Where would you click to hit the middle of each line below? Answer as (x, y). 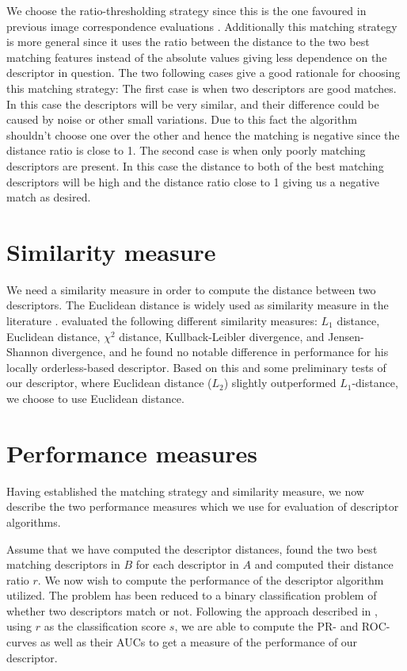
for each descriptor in (187, 564)
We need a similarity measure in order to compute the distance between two (191, 289)
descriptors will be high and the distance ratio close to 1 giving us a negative (193, 181)
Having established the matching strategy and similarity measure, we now (185, 491)
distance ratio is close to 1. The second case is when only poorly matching (186, 150)
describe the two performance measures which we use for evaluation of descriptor (203, 506)
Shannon (27, 352)
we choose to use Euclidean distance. (95, 398)
